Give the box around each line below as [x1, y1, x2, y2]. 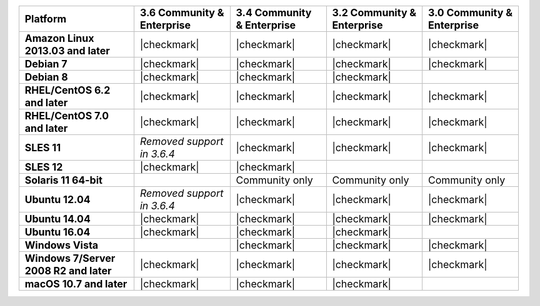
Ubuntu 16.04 [24, 225, 91, 239]
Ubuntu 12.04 [24, 193, 91, 206]
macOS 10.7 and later [24, 277, 128, 290]
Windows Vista [24, 238, 99, 252]
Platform [24, 12, 67, 25]
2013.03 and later [24, 44, 110, 57]
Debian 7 [24, 57, 68, 70]
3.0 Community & [428, 6, 513, 19]
